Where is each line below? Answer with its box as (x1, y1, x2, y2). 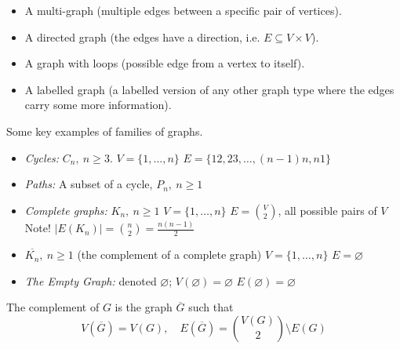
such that (188, 299, 234, 315)
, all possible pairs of (278, 202, 377, 218)
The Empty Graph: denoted (24, 272, 157, 289)
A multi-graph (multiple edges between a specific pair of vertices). (24, 2, 342, 18)
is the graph (115, 299, 173, 315)
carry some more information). (24, 96, 172, 113)
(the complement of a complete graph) (77, 246, 262, 263)
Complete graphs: (24, 202, 107, 218)
